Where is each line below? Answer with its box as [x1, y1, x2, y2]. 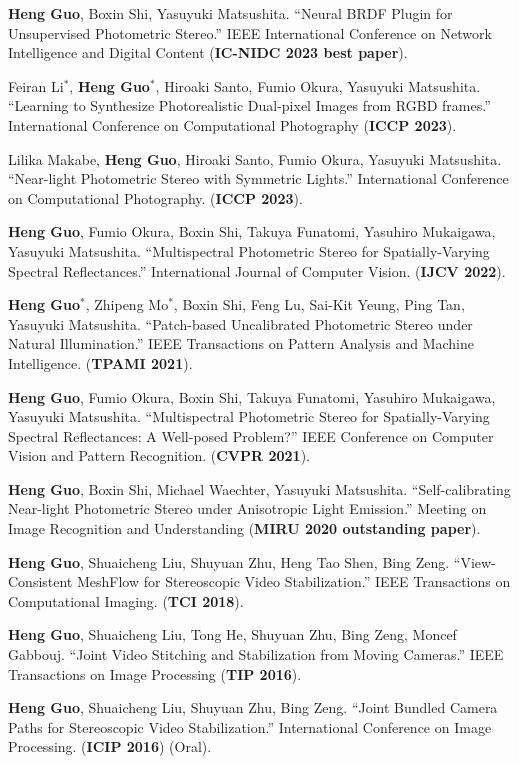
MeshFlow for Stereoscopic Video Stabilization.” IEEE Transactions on [76, 571, 511, 592]
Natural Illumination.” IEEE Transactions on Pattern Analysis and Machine [8, 333, 474, 354]
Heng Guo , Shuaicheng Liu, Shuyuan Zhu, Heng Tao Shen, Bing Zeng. [8, 551, 450, 572]
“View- [453, 551, 496, 572]
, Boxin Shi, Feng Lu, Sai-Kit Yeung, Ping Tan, [173, 294, 465, 315]
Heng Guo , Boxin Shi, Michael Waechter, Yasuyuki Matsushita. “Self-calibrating [8, 478, 511, 499]
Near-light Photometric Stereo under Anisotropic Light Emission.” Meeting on [8, 498, 487, 519]
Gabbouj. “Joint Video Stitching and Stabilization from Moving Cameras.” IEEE [8, 644, 504, 665]
